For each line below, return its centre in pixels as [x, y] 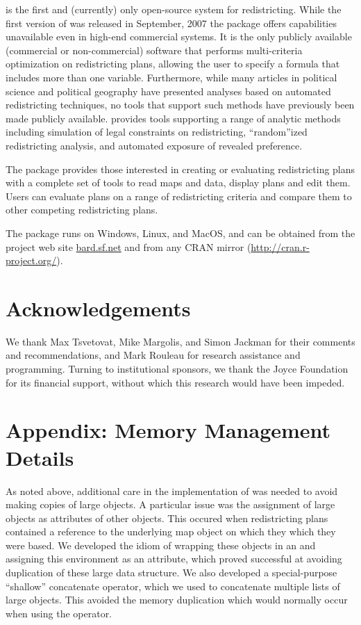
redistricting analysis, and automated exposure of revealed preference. [154, 145]
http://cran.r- [280, 246]
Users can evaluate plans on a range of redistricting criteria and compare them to [179, 196]
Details [40, 457]
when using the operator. [59, 613]
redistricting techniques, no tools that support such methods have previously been [180, 105]
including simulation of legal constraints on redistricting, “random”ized [157, 132]
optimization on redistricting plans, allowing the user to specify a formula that [173, 64]
